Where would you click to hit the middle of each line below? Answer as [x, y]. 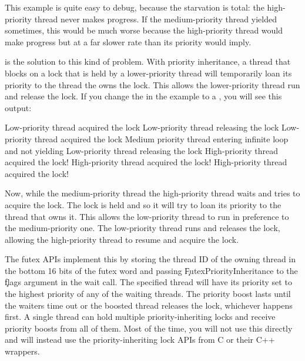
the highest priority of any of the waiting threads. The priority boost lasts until [148, 294]
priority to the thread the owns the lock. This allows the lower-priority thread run [152, 84]
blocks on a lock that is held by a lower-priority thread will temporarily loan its [148, 73]
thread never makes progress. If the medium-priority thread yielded [155, 19]
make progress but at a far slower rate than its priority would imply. [128, 41]
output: [18, 107]
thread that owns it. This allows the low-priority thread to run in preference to [147, 216]
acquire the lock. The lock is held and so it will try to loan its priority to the [143, 204]
